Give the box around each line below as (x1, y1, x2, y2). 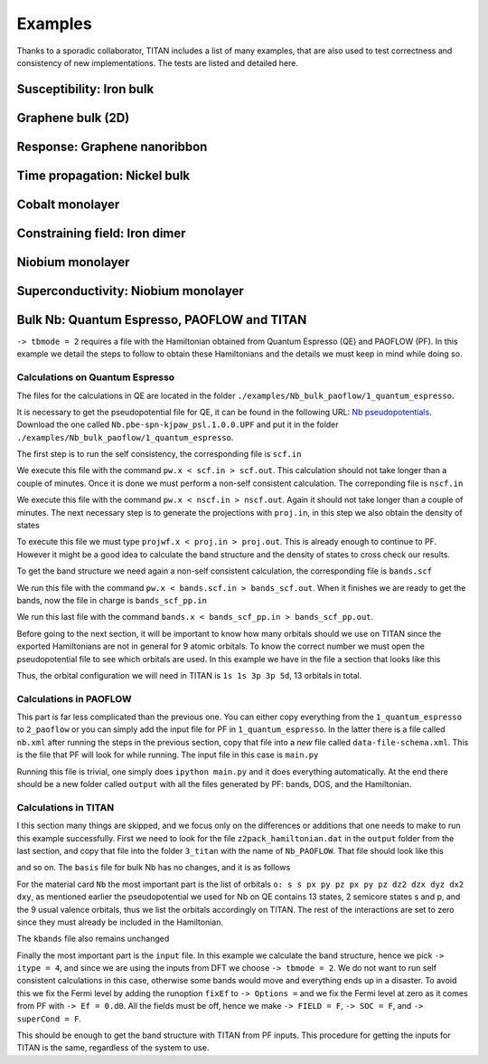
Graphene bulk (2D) (16, 109, 130, 126)
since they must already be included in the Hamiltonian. (16, 917, 224, 927)
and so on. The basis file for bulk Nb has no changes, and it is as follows (16, 862, 291, 873)
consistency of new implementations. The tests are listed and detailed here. (16, 57, 298, 68)
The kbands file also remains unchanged (16, 933, 170, 945)
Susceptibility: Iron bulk (16, 81, 155, 97)
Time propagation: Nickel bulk (16, 167, 191, 183)
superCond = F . (16, 1013, 81, 1024)
